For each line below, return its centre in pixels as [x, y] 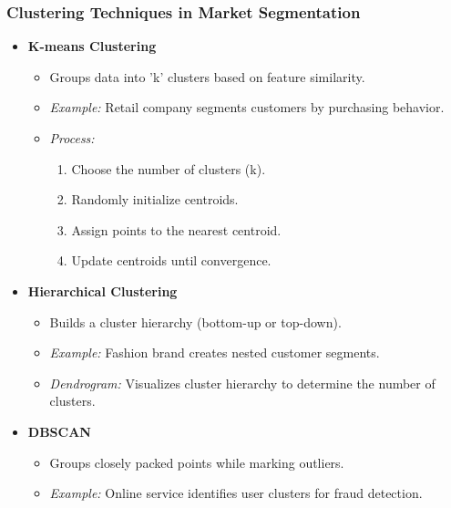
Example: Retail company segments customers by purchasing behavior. [247, 107]
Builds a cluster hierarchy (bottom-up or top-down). [195, 321]
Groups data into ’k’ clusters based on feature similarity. [207, 76]
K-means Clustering [92, 46]
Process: [72, 138]
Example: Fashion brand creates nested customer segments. [215, 352]
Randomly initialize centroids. [155, 199]
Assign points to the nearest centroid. [176, 229]
